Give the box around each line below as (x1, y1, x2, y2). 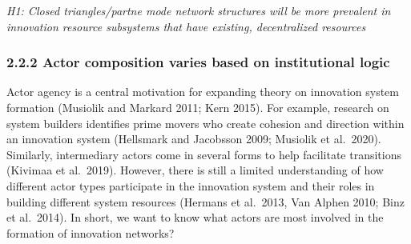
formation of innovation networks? (6, 224, 175, 241)
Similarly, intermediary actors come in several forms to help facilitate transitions (6, 146, 401, 162)
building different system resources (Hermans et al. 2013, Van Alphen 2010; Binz (6, 193, 405, 210)
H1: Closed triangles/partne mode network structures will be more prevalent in (6, 2, 391, 18)
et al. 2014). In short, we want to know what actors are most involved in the (6, 209, 384, 226)
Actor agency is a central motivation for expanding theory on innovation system (6, 83, 399, 100)
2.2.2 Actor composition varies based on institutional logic (6, 52, 390, 72)
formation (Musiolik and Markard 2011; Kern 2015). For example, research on (6, 99, 389, 115)
